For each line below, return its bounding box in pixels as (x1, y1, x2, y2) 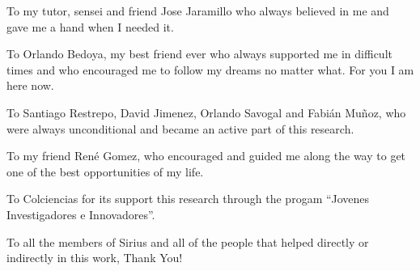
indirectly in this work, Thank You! (6, 249, 183, 266)
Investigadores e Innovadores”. (6, 205, 155, 222)
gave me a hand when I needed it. (6, 18, 174, 35)
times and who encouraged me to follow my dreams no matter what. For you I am (6, 61, 414, 78)
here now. (6, 77, 54, 94)
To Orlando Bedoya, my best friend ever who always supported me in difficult (6, 45, 392, 62)
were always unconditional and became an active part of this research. (6, 120, 354, 137)
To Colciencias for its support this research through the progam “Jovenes (6, 190, 370, 207)
